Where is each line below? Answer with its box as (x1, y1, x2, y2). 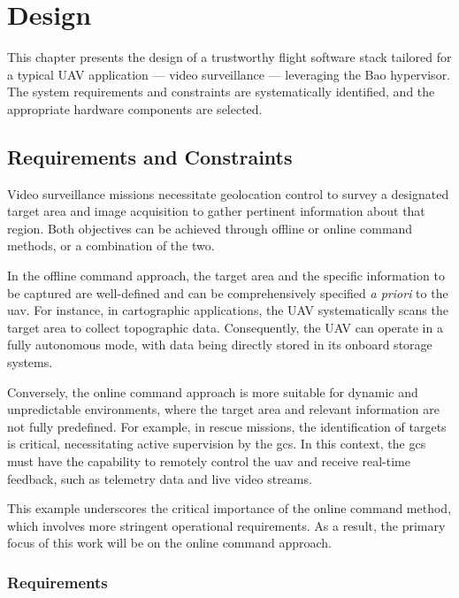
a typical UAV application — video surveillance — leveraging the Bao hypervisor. (7, 65, 451, 83)
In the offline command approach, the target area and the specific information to (7, 266, 445, 285)
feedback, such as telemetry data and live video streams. (7, 469, 312, 487)
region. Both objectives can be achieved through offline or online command (7, 218, 413, 237)
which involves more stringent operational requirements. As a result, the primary (7, 516, 446, 534)
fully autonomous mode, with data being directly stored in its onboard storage (7, 335, 432, 354)
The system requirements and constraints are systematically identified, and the (7, 82, 435, 101)
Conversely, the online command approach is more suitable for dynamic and (7, 382, 418, 401)
